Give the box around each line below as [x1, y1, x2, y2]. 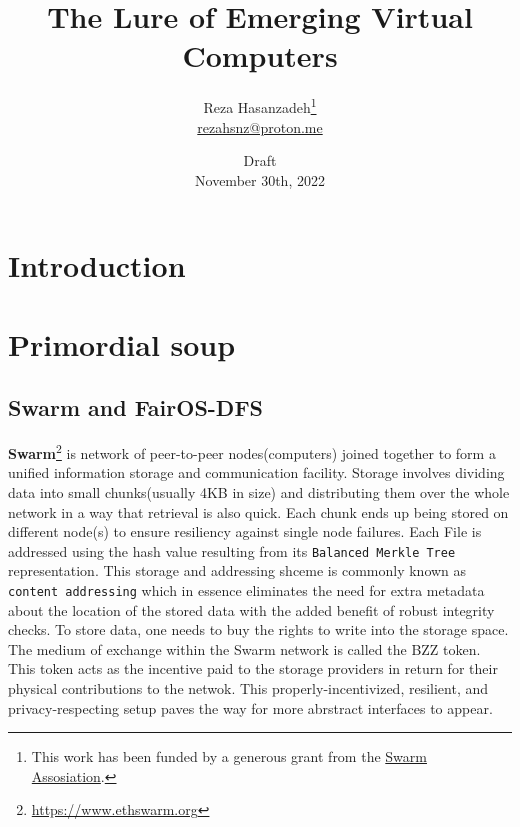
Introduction [8, 245, 186, 286]
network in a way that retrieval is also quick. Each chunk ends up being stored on [8, 501, 509, 522]
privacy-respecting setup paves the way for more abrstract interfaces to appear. [8, 697, 493, 718]
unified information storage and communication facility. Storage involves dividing [8, 462, 505, 483]
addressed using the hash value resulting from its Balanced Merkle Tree [8, 540, 456, 561]
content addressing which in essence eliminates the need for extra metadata [8, 579, 485, 600]
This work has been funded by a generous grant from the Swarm [31, 746, 427, 767]
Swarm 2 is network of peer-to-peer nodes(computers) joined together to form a [8, 440, 496, 463]
